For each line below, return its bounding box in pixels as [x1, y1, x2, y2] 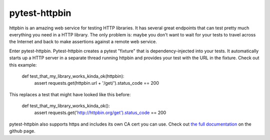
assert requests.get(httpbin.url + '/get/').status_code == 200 [34, 80, 159, 86]
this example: [9, 62, 37, 68]
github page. [9, 128, 35, 134]
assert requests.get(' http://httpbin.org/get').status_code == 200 [34, 110, 166, 116]
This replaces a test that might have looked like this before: [9, 91, 131, 97]
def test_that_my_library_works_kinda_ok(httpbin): [21, 73, 124, 79]
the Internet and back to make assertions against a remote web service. [9, 39, 157, 45]
